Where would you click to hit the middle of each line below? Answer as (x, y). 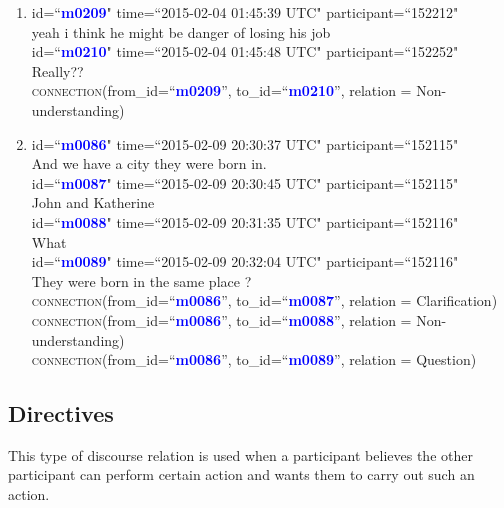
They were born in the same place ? (141, 280)
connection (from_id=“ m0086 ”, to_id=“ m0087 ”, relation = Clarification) (264, 300)
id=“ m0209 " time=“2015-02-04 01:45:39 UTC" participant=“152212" (245, 12)
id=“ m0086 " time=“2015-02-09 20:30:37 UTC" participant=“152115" (245, 143)
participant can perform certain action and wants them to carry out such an (241, 474)
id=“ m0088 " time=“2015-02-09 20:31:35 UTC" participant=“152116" (245, 221)
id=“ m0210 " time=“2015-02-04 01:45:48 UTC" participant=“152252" (245, 51)
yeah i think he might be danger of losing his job (181, 31)
